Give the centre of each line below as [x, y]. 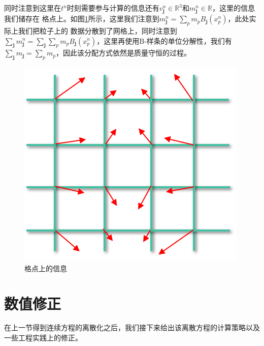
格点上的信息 [46, 268]
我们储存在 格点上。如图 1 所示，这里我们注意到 [82, 19]
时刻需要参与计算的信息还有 [113, 8]
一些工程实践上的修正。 [43, 338]
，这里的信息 [233, 8]
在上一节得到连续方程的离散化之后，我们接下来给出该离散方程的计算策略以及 [132, 327]
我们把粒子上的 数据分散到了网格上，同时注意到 [97, 30]
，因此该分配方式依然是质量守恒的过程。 [124, 53]
